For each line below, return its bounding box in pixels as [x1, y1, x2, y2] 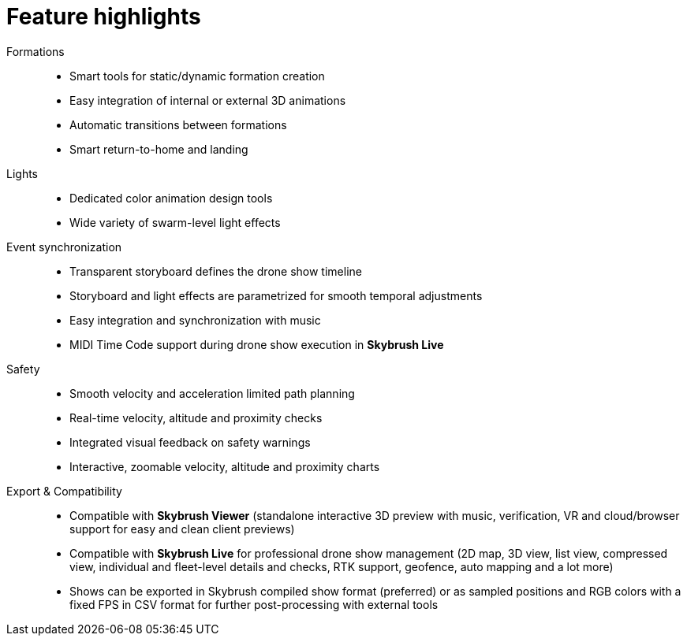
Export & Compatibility [6, 484, 122, 498]
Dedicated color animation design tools [69, 191, 273, 205]
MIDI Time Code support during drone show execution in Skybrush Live [69, 337, 444, 351]
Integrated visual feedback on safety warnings [69, 435, 311, 449]
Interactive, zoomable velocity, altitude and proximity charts [69, 459, 380, 473]
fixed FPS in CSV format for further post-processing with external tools [69, 597, 439, 611]
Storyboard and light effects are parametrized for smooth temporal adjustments [69, 288, 483, 302]
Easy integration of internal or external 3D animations [69, 93, 346, 107]
